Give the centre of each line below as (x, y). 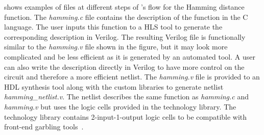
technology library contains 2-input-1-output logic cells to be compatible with (126, 116)
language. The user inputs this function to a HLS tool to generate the (113, 27)
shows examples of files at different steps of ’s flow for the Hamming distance (124, 7)
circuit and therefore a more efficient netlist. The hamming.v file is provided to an (132, 77)
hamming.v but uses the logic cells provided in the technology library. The (120, 106)
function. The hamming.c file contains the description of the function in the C (126, 17)
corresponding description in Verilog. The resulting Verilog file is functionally (125, 36)
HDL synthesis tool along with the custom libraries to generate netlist (114, 86)
